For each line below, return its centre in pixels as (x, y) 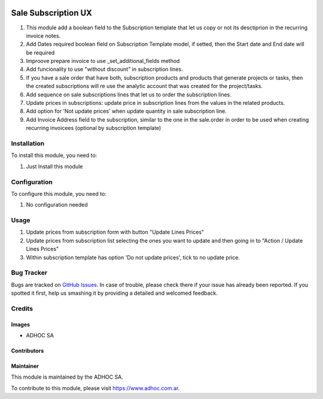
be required (40, 52)
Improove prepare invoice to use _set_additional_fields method (103, 61)
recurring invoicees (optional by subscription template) (94, 128)
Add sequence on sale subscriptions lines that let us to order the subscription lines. (129, 94)
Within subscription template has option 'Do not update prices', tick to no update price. (133, 257)
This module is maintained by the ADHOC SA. (67, 377)
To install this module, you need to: (54, 155)
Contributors (28, 351)
